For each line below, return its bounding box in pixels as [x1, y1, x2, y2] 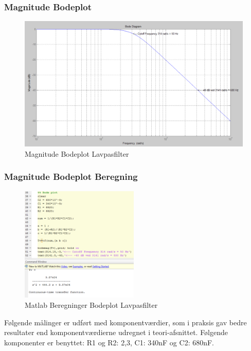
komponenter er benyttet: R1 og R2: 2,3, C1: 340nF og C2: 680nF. [4, 337, 214, 347]
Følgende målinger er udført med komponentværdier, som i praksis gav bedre [4, 317, 247, 327]
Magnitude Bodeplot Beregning [4, 170, 138, 183]
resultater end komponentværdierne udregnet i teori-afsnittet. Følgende [4, 327, 228, 338]
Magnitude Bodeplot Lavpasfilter [25, 148, 129, 159]
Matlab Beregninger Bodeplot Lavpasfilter [25, 299, 158, 310]
